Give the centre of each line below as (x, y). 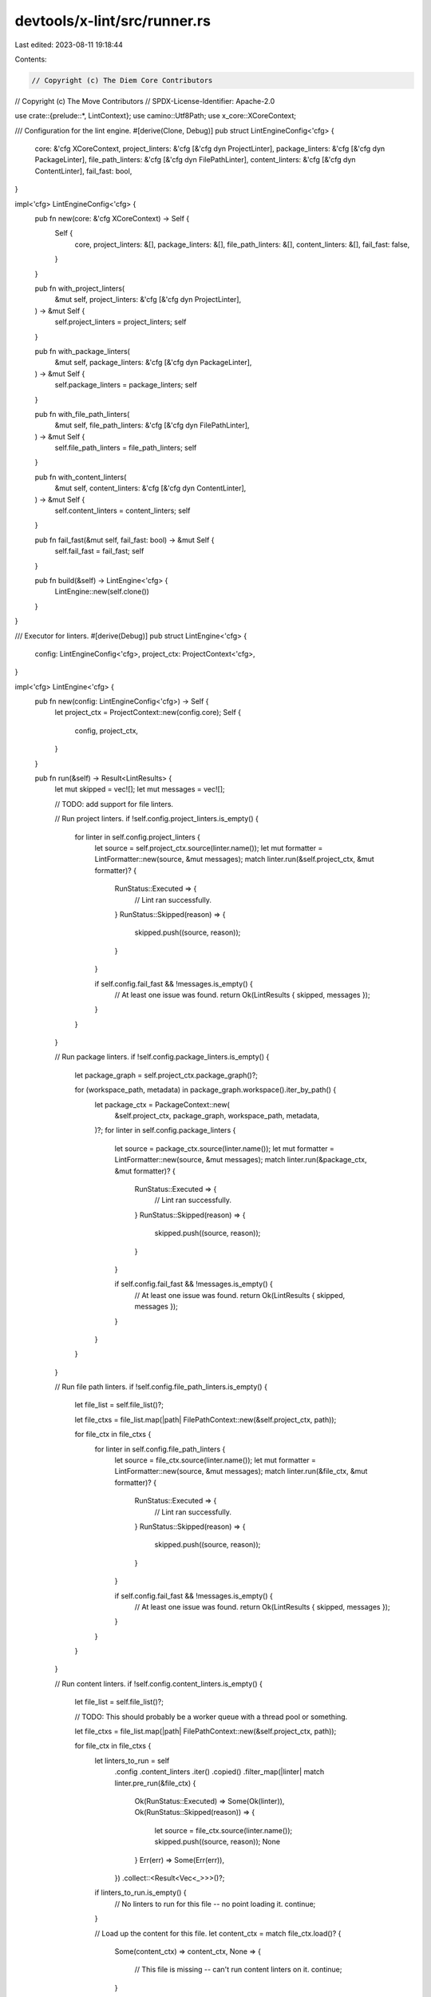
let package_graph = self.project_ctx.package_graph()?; (166, 1075)
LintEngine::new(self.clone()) (102, 592)
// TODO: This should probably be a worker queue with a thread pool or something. (211, 1717)
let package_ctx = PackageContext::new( (162, 1104)
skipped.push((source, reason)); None (217, 1842)
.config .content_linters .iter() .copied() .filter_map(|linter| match (219, 1772)
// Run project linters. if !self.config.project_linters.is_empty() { (156, 819)
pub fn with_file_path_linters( (82, 414)
